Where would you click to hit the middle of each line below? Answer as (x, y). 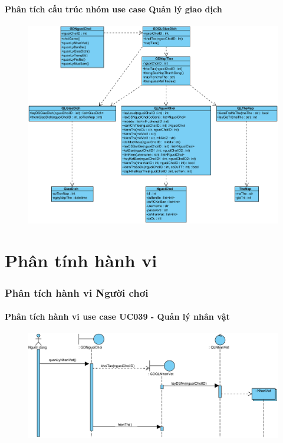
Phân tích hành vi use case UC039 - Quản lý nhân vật (117, 316)
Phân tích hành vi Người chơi (77, 292)
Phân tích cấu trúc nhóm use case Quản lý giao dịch (113, 9)
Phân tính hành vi (81, 260)
